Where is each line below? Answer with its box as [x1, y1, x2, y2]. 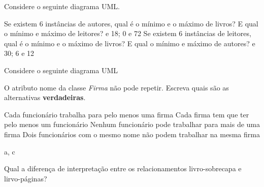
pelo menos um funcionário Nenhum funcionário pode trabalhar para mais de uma [4, 119, 260, 130]
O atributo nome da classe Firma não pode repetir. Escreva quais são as [4, 82, 229, 92]
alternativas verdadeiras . [4, 92, 86, 103]
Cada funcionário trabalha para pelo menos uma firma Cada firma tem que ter [4, 109, 249, 119]
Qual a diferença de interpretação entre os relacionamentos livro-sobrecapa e [4, 163, 242, 174]
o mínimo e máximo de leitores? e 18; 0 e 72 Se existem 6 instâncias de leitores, [4, 28, 251, 39]
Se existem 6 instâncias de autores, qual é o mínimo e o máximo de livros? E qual [4, 18, 258, 28]
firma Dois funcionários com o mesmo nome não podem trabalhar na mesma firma [4, 129, 260, 139]
